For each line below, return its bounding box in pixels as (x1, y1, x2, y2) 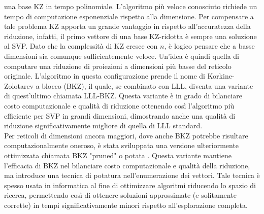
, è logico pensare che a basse (164, 41, 255, 51)
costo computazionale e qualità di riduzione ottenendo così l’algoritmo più (4, 100, 235, 111)
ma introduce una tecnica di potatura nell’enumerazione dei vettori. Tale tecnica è (4, 170, 260, 181)
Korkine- (207, 70, 235, 81)
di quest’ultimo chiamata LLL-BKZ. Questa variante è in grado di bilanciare (4, 90, 242, 101)
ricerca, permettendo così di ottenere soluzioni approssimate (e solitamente (4, 190, 237, 200)
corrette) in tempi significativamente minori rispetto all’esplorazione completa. (4, 199, 248, 210)
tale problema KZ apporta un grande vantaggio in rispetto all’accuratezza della (4, 21, 251, 31)
